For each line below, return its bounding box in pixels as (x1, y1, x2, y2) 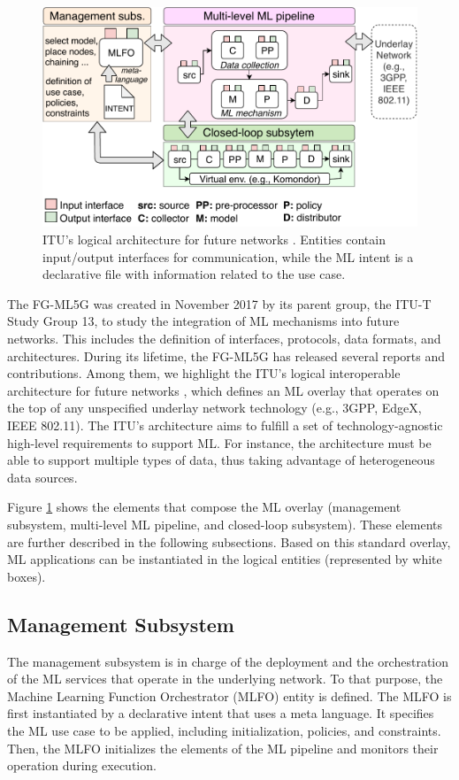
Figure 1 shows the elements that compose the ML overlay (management (7, 498, 402, 516)
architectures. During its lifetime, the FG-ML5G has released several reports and (7, 346, 445, 365)
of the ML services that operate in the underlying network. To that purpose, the (7, 669, 443, 688)
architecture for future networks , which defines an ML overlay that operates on (7, 381, 440, 399)
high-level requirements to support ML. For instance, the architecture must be (7, 433, 432, 452)
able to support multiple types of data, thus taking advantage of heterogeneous (7, 451, 435, 469)
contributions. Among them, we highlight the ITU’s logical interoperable (7, 364, 401, 382)
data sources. (7, 467, 78, 486)
